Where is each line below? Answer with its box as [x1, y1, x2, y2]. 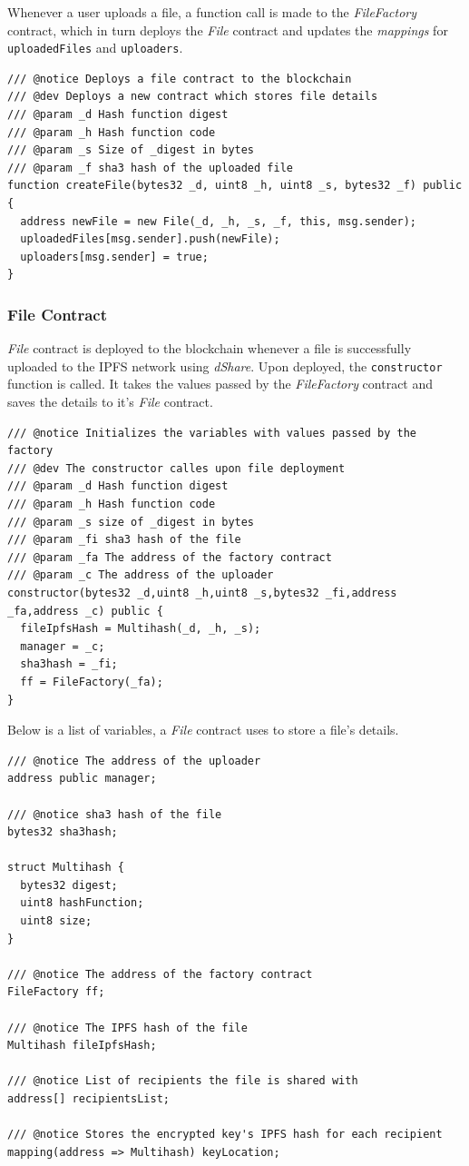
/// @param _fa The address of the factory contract [7, 550, 332, 564]
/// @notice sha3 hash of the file [7, 807, 222, 821]
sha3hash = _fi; [20, 657, 118, 671]
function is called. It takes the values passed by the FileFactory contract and [7, 374, 434, 393]
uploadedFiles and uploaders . [7, 38, 183, 57]
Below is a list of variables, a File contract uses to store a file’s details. [7, 720, 399, 739]
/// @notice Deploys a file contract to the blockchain [7, 72, 352, 85]
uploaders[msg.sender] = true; [20, 250, 209, 263]
